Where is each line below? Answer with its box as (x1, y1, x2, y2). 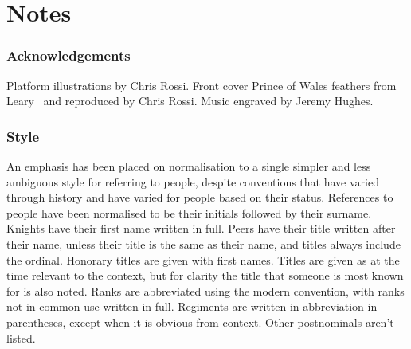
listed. (6, 329, 36, 346)
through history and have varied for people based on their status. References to (6, 189, 393, 206)
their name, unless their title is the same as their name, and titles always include (6, 235, 401, 252)
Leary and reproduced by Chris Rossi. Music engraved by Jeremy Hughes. (6, 92, 374, 109)
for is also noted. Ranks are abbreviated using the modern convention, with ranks (6, 282, 405, 299)
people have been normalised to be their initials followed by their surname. (6, 204, 372, 221)
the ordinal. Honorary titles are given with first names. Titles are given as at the (6, 251, 400, 268)
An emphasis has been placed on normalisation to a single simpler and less (6, 158, 371, 174)
